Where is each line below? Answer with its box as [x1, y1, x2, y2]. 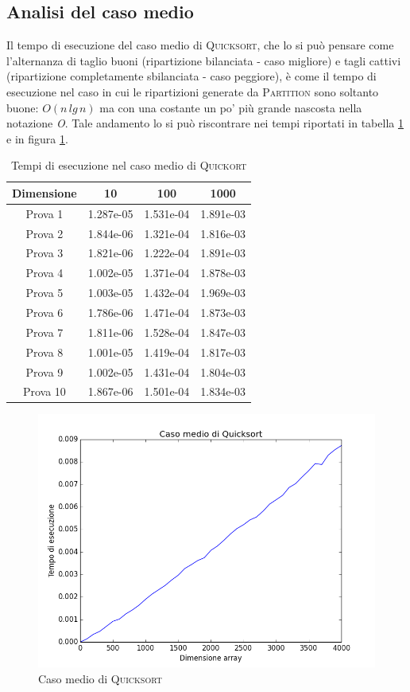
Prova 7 [25, 323, 64, 340]
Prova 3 [25, 244, 64, 261]
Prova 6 [25, 304, 64, 321]
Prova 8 [25, 343, 64, 360]
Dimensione [12, 184, 77, 201]
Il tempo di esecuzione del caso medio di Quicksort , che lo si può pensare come [6, 37, 394, 53]
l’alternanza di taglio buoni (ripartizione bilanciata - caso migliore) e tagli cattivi [6, 52, 401, 68]
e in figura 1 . [6, 130, 68, 147]
